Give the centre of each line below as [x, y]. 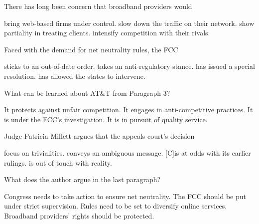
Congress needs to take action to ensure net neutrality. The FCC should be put [125, 196]
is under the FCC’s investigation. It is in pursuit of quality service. [106, 119]
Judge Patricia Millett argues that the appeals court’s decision [99, 136]
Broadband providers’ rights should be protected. [79, 215]
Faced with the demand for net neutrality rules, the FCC [91, 49]
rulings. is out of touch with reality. [58, 162]
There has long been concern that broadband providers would [98, 6]
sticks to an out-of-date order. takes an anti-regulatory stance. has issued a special [129, 66]
